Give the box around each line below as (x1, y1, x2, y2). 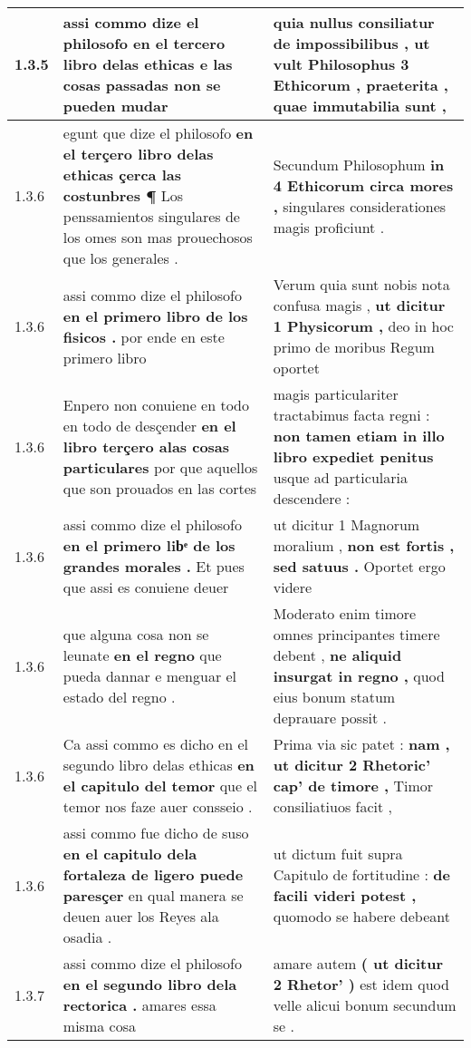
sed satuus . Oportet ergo (273, 556, 446, 577)
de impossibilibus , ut (273, 33, 430, 53)
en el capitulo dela (62, 843, 197, 864)
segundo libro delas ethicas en (62, 754, 255, 775)
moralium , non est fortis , (273, 535, 455, 556)
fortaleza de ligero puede (62, 864, 244, 885)
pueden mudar (62, 95, 168, 116)
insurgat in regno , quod (273, 665, 445, 686)
